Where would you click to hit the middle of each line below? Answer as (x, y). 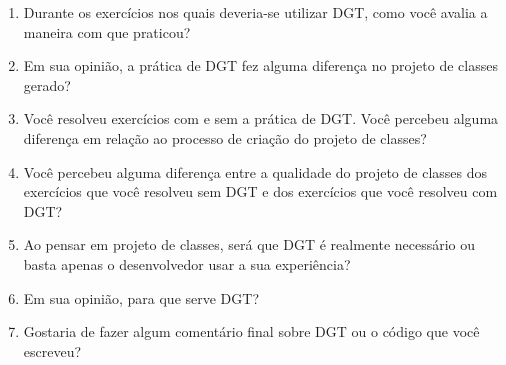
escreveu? (52, 350)
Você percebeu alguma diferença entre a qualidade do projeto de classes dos (255, 171)
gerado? (47, 84)
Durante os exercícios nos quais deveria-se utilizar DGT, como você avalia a (255, 12)
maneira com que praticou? (107, 31)
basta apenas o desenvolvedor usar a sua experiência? (187, 263)
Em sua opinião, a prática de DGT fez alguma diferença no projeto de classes (260, 65)
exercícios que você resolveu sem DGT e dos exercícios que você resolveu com (260, 191)
